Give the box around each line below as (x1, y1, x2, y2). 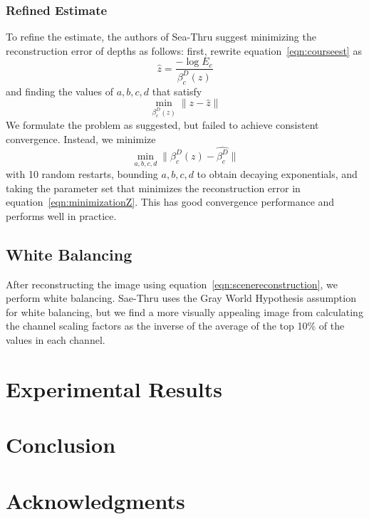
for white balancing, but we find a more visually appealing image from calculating (6, 304, 363, 319)
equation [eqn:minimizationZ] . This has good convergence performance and (6, 194, 335, 209)
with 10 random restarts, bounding (6, 167, 158, 182)
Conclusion (6, 430, 116, 459)
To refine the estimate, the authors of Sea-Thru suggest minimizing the (6, 29, 316, 44)
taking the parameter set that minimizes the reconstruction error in (6, 180, 301, 195)
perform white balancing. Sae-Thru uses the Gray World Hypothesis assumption (6, 290, 356, 305)
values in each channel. (6, 332, 105, 347)
